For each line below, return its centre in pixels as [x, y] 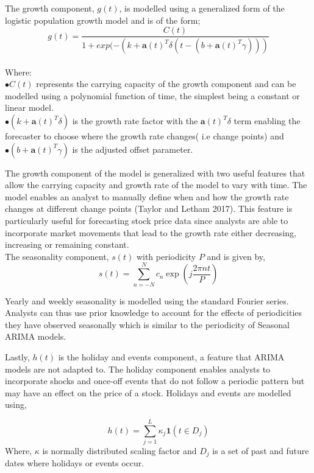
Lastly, [17, 356]
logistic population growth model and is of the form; [103, 20]
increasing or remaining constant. [67, 244]
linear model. [29, 107]
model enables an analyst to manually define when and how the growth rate [147, 196]
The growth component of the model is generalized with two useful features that [155, 173]
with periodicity [166, 256]
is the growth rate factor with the [135, 121]
